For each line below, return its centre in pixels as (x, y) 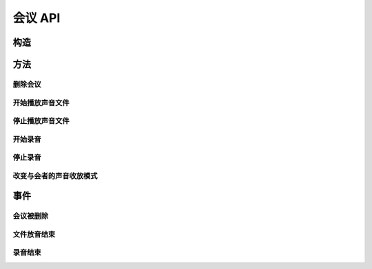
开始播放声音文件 (41, 103)
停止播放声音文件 (41, 121)
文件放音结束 (34, 234)
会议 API (37, 18)
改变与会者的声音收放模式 (55, 175)
